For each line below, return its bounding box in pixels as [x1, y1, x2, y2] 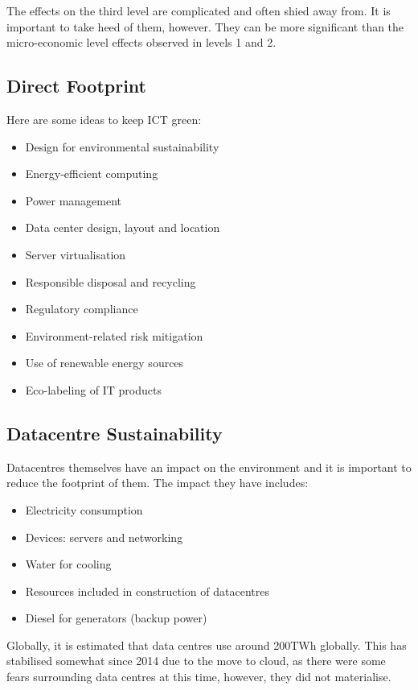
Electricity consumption [25, 501, 143, 518]
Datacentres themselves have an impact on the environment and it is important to [6, 458, 412, 475]
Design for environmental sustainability [25, 138, 219, 155]
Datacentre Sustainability [6, 420, 223, 445]
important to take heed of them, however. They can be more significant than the [6, 18, 404, 35]
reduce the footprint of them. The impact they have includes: [6, 474, 309, 491]
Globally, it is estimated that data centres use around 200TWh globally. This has [6, 636, 407, 653]
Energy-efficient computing [25, 165, 158, 182]
